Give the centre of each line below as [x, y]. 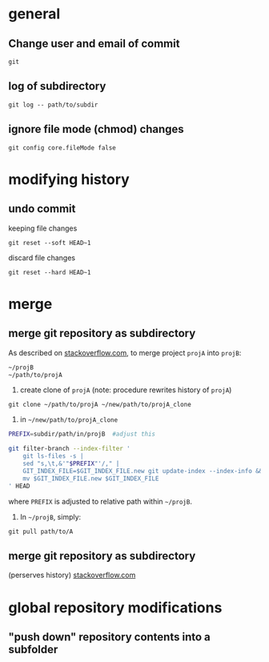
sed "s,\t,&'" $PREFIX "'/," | [71, 463]
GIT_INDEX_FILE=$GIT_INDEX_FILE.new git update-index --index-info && [143, 471]
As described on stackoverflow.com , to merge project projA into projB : [125, 352]
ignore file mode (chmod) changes [96, 129]
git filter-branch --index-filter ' [69, 449]
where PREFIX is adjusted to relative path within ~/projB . [100, 501]
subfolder [33, 649]
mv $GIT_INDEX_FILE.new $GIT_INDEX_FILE [91, 478]
